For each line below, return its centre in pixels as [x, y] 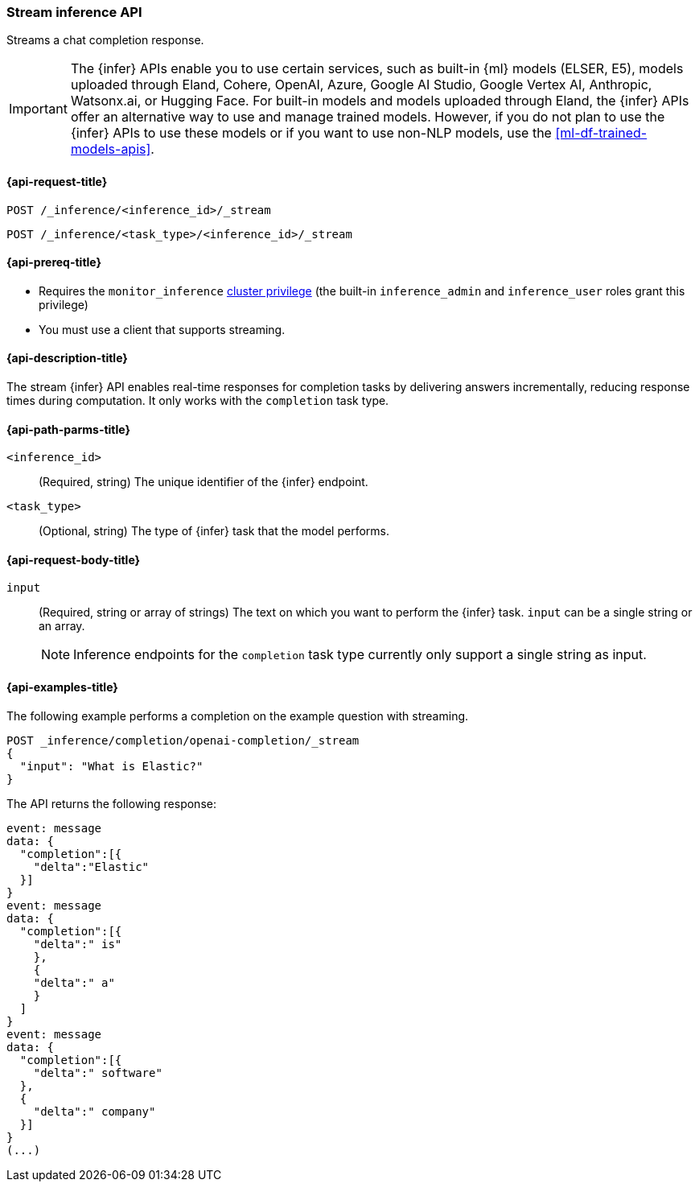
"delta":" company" [95, 1111]
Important [38, 109]
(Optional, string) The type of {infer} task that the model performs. [214, 531]
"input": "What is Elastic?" [111, 766]
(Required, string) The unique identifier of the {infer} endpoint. [204, 482]
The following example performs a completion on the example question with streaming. [238, 716]
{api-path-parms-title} [69, 429]
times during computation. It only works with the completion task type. [198, 401]
